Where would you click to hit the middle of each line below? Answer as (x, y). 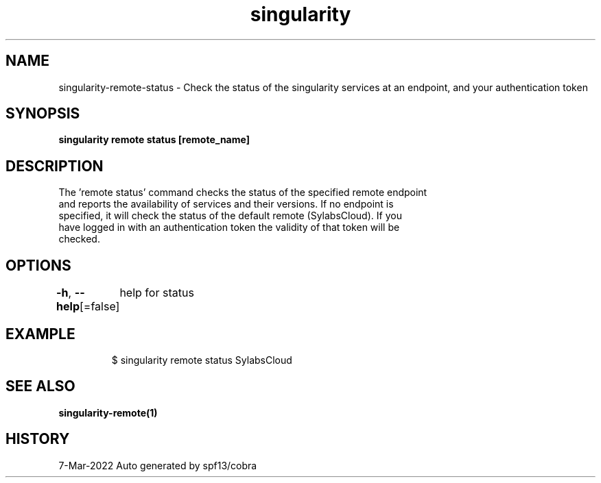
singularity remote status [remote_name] (154, 140)
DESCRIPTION (55, 166)
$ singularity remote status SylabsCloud (202, 360)
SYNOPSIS (43, 114)
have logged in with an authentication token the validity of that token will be (229, 227)
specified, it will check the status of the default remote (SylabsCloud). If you (230, 216)
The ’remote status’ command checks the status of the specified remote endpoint (243, 193)
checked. (79, 239)
